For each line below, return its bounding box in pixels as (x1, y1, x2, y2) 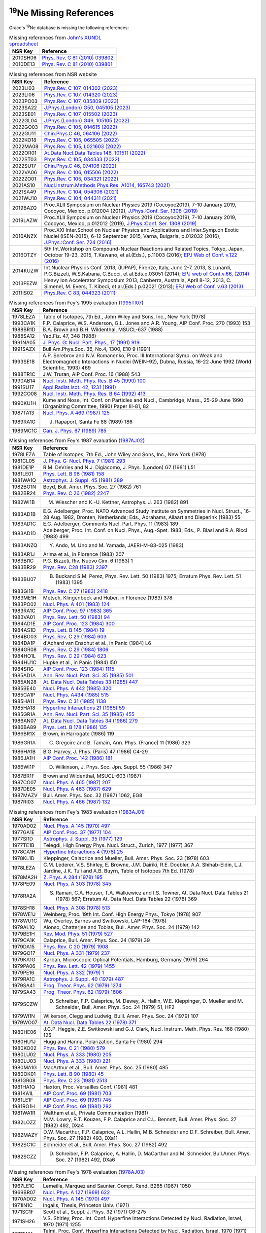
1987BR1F (12, 772, 34, 779)
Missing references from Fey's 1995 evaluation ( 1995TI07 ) (9, 299, 144, 306)
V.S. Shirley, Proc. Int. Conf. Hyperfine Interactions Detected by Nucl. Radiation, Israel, (42, 1215, 243, 1222)
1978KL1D (12, 855, 34, 862)
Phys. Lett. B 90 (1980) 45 (43, 1070, 104, 1077)
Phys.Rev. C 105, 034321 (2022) (44, 175, 119, 182)
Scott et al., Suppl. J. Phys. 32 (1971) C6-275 (42, 1208, 146, 1215)
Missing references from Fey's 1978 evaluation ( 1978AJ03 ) (9, 1169, 145, 1175)
